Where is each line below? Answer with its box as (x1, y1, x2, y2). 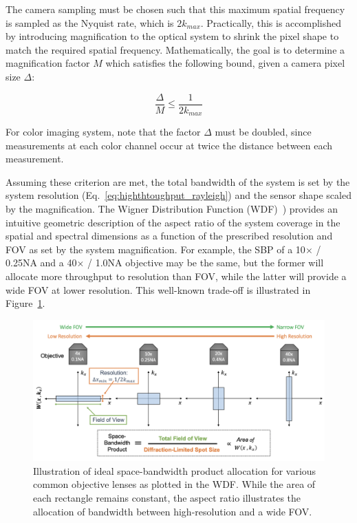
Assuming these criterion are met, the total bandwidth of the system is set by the (6, 174, 350, 189)
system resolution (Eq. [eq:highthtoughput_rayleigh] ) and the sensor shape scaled (6, 188, 351, 202)
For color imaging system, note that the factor (6, 125, 201, 139)
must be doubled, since (215, 125, 312, 139)
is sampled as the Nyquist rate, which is (6, 15, 174, 30)
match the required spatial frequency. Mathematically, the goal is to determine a (6, 42, 345, 56)
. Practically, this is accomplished (200, 15, 342, 30)
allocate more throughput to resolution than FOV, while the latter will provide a (6, 269, 347, 284)
